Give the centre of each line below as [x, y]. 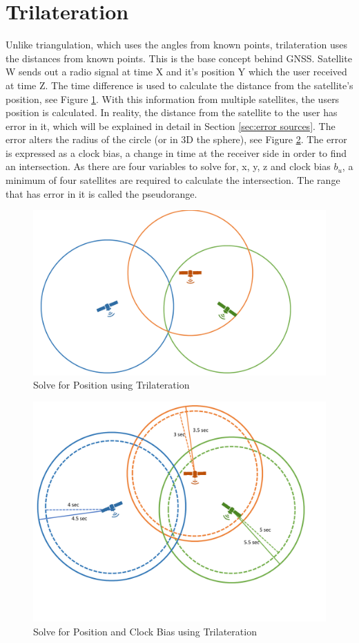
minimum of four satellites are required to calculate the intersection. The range [173, 180]
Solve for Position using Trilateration [111, 385]
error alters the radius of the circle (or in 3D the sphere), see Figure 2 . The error [176, 139]
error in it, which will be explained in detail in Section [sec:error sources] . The [171, 125]
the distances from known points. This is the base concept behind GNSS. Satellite [179, 58]
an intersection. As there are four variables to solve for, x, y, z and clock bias [168, 166]
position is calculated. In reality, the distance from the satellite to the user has [172, 112]
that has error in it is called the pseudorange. [101, 193]
